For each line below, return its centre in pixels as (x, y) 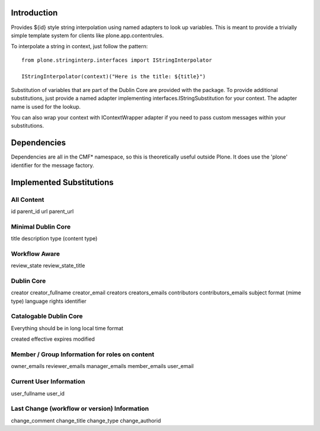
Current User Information (48, 382)
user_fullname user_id (38, 393)
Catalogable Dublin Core (47, 316)
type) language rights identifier (49, 301)
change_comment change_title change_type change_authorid (86, 420)
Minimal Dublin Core (41, 227)
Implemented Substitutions (62, 182)
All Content (28, 199)
